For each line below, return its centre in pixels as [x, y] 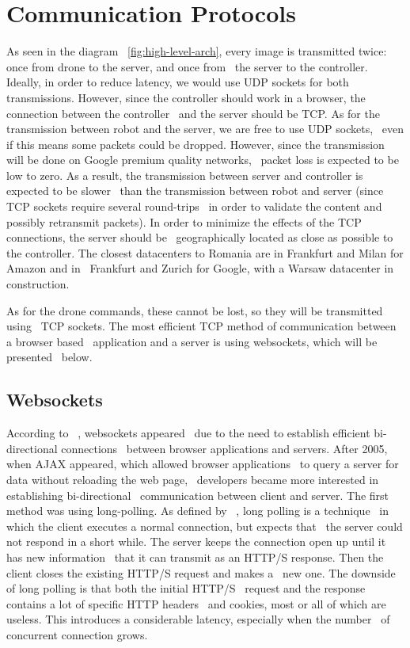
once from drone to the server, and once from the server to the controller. [187, 66]
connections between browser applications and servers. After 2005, [224, 448]
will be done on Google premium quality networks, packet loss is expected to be [203, 160]
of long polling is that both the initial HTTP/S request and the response [186, 588]
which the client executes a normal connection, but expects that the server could [205, 526]
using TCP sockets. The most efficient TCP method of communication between [201, 326]
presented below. [49, 357]
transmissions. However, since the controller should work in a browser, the [186, 97]
